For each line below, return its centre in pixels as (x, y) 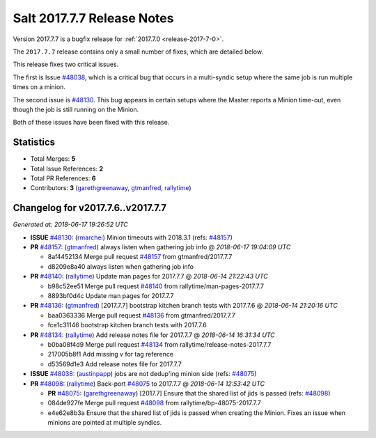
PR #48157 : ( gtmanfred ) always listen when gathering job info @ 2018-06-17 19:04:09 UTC (160, 247)
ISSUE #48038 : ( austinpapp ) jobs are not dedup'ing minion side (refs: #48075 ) (143, 374)
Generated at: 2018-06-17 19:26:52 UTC (71, 225)
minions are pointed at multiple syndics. (105, 423)
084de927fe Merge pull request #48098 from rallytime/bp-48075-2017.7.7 (154, 403)
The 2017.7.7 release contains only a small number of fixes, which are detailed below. (138, 52)
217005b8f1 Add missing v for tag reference (111, 354)
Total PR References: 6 (63, 178)
